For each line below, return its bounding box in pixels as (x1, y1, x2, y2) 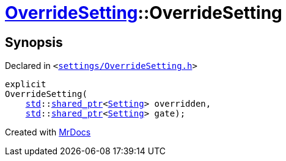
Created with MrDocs (5, 127, 91, 138)
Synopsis (5, 34, 63, 50)
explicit (5, 79, 46, 90)
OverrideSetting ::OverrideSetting (5, 2, 282, 23)
